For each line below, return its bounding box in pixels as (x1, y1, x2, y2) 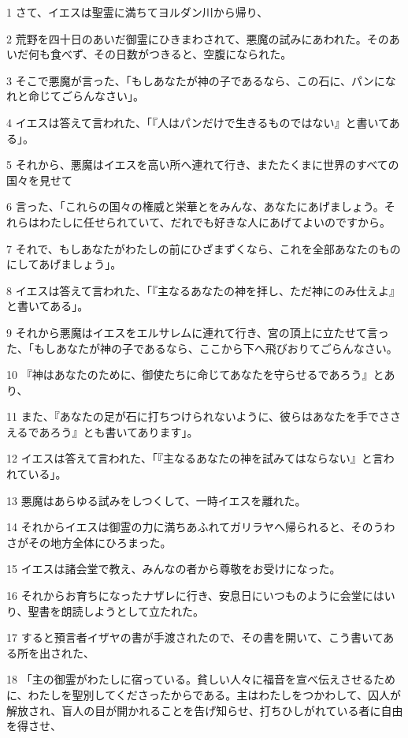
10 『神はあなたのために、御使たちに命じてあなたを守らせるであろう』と (6, 366, 384, 383)
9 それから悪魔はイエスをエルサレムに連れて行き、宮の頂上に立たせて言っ (6, 324, 389, 340)
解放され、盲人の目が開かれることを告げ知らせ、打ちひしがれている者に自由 (6, 702, 403, 718)
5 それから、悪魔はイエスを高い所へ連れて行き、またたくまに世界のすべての (6, 156, 399, 173)
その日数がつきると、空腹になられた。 (94, 46, 292, 62)
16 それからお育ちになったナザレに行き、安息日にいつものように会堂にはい (6, 587, 395, 604)
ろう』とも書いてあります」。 (50, 423, 198, 440)
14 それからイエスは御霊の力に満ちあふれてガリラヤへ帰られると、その (6, 519, 373, 535)
